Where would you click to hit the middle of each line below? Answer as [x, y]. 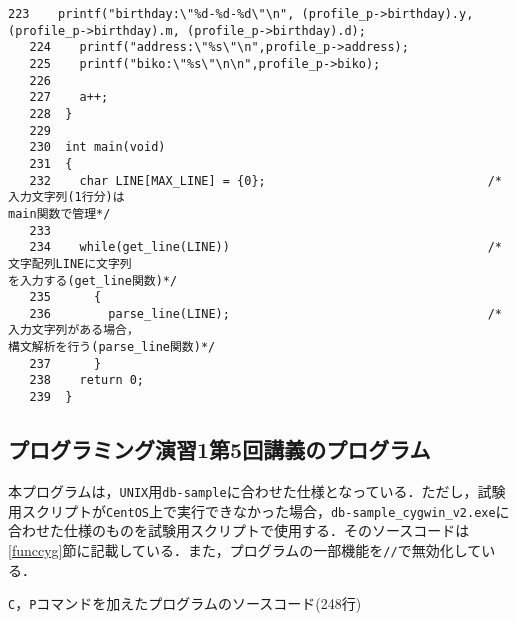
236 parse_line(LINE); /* [265, 313]
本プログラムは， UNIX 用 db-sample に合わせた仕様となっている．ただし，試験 [257, 490]
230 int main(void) [97, 147]
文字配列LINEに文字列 [70, 263]
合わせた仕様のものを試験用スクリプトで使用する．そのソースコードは [239, 530]
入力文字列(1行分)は [66, 197]
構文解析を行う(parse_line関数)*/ [112, 347]
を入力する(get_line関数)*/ [93, 280]
